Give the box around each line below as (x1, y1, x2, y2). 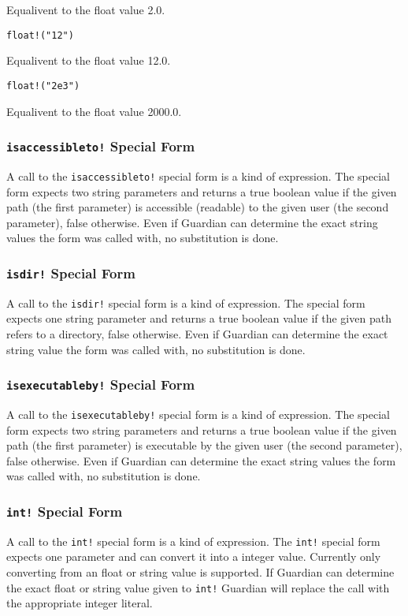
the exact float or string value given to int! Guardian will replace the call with (6, 579, 390, 595)
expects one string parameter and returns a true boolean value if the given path (6, 310, 391, 327)
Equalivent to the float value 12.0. (6, 52, 171, 69)
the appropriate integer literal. (6, 595, 153, 611)
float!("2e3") (6, 80, 80, 91)
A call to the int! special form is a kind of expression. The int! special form (6, 532, 380, 549)
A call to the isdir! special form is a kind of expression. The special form (6, 294, 365, 311)
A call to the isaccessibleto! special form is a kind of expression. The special (6, 167, 390, 184)
